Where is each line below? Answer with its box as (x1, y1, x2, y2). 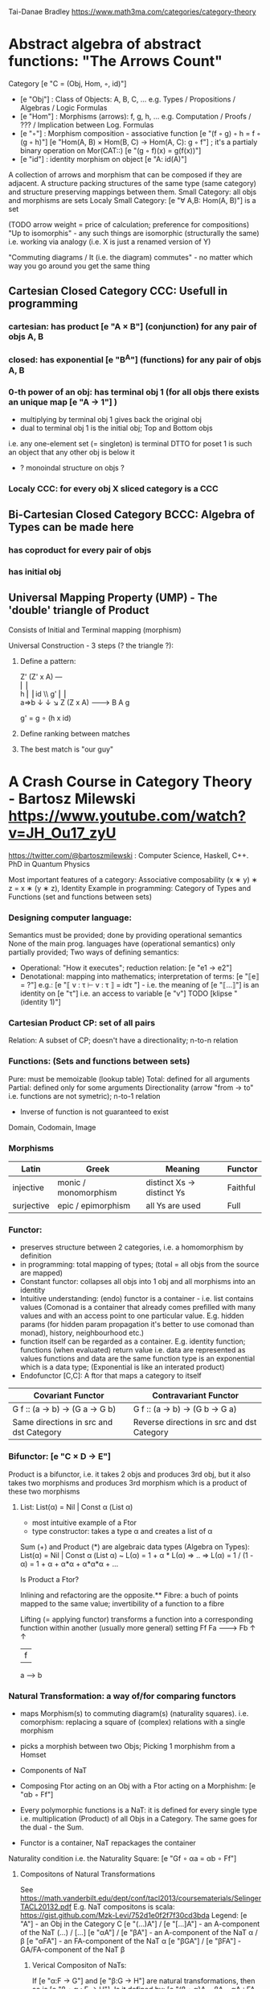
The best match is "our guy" (19, 744, 114, 754)
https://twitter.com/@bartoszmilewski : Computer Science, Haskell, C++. (8, 850, 249, 860)
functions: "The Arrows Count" (8, 52, 223, 71)
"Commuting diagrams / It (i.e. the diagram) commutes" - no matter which (8, 252, 253, 262)
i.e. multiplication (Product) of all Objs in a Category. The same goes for (19, 1813, 258, 1823)
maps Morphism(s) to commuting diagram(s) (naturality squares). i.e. (19, 1708, 249, 1718)
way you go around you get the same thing (8, 261, 150, 271)
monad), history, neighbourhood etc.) (19, 1328, 145, 1338)
